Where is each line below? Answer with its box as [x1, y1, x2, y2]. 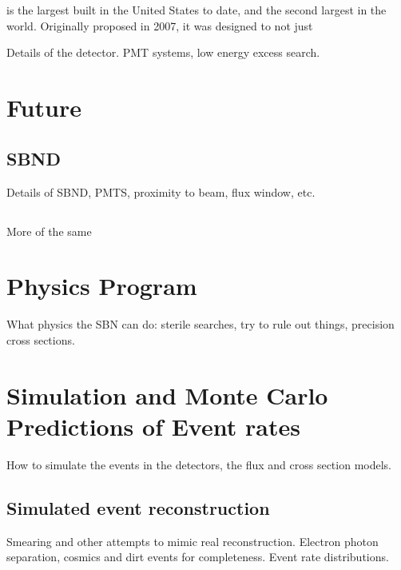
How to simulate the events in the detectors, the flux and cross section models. [6, 456, 391, 472]
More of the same [6, 222, 92, 239]
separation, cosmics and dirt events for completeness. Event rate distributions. [6, 548, 389, 565]
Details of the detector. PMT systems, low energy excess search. [6, 44, 320, 61]
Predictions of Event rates [6, 409, 300, 442]
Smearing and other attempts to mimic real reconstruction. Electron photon [6, 532, 379, 549]
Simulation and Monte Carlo [6, 378, 328, 411]
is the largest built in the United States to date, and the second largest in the [6, 2, 387, 18]
